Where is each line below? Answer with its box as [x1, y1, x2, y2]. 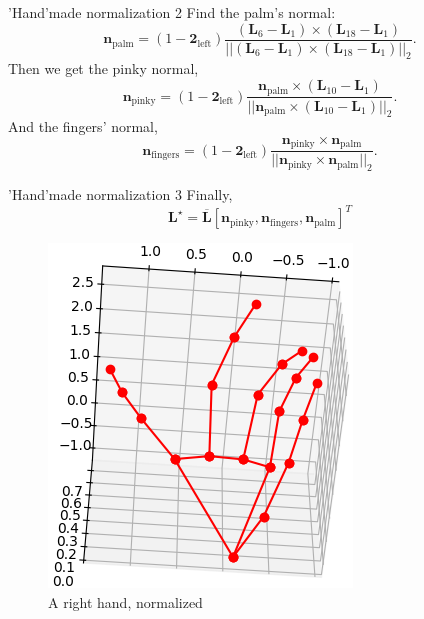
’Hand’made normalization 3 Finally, [8, 184, 233, 205]
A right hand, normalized [48, 591, 203, 612]
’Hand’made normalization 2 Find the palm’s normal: [8, 2, 336, 22]
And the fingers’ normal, [8, 116, 158, 137]
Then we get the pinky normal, [8, 58, 199, 79]
